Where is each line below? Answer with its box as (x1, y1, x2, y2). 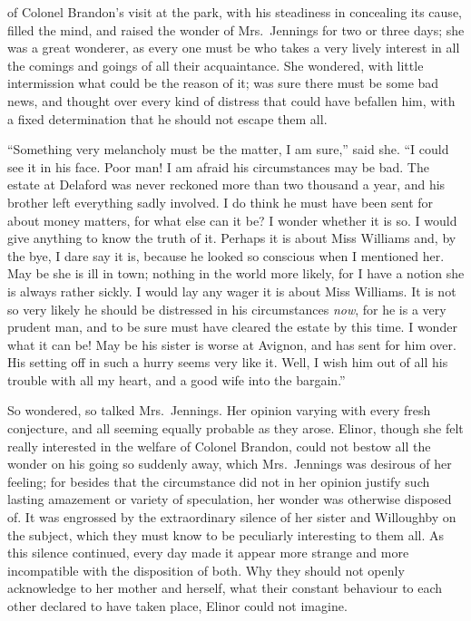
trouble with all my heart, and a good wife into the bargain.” (7, 370, 346, 389)
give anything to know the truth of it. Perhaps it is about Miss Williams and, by (7, 228, 456, 247)
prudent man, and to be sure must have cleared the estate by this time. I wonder (7, 317, 457, 336)
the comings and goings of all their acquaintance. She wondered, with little (7, 55, 424, 74)
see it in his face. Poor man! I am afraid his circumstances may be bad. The (7, 157, 429, 176)
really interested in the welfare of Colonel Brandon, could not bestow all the (7, 436, 431, 455)
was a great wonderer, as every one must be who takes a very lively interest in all (7, 38, 460, 57)
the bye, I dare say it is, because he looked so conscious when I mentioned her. (7, 246, 445, 265)
